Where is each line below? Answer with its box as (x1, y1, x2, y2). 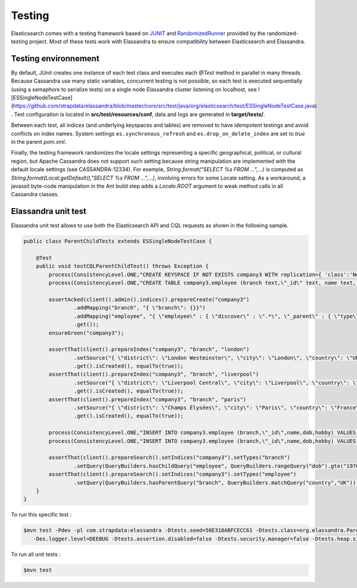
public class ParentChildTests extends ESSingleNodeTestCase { (23, 238, 212, 245)
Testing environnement (11, 54, 99, 64)
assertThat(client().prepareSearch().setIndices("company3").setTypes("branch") (48, 454, 291, 461)
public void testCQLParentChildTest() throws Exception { (36, 263, 209, 270)
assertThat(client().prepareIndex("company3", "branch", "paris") (48, 396, 247, 403)
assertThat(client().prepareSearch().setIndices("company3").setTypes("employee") (48, 471, 297, 478)
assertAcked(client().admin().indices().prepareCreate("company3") (48, 296, 250, 303)
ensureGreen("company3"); (48, 329, 124, 336)
